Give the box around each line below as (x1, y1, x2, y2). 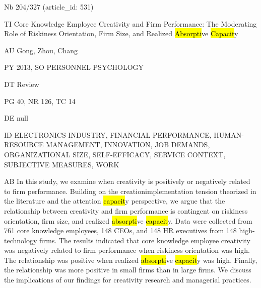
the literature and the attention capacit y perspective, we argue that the (4, 196, 225, 206)
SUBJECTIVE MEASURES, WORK (4, 159, 119, 169)
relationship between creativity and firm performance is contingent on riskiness (4, 205, 248, 216)
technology (4, 235, 37, 245)
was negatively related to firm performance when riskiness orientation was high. (4, 245, 250, 255)
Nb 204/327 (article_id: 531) (4, 2, 94, 12)
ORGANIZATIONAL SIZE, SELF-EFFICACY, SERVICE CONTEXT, (4, 149, 226, 159)
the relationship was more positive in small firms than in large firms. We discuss (4, 264, 251, 275)
